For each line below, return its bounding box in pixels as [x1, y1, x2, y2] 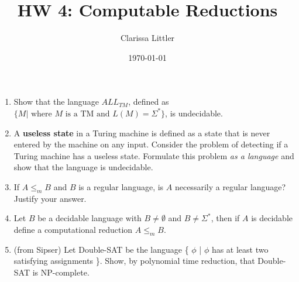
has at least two [211, 243, 269, 255]
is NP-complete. [32, 266, 90, 278]
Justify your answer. [13, 192, 87, 204]
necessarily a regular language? [174, 180, 286, 192]
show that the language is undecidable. [13, 161, 153, 173]
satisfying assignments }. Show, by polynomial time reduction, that [13, 255, 255, 267]
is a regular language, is [78, 180, 164, 192]
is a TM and [65, 109, 110, 118]
